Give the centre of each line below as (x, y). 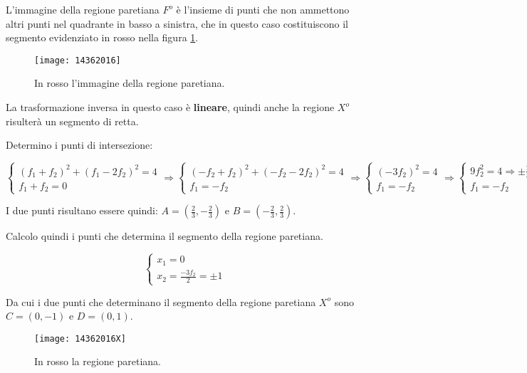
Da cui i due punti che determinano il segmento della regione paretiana (161, 301)
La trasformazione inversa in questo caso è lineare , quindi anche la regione (170, 107)
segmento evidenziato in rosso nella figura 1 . (102, 37)
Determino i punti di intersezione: (79, 145)
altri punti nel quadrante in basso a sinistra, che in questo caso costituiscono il (177, 23)
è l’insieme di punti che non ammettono (263, 9)
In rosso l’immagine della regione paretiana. (130, 83)
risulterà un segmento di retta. (72, 121)
